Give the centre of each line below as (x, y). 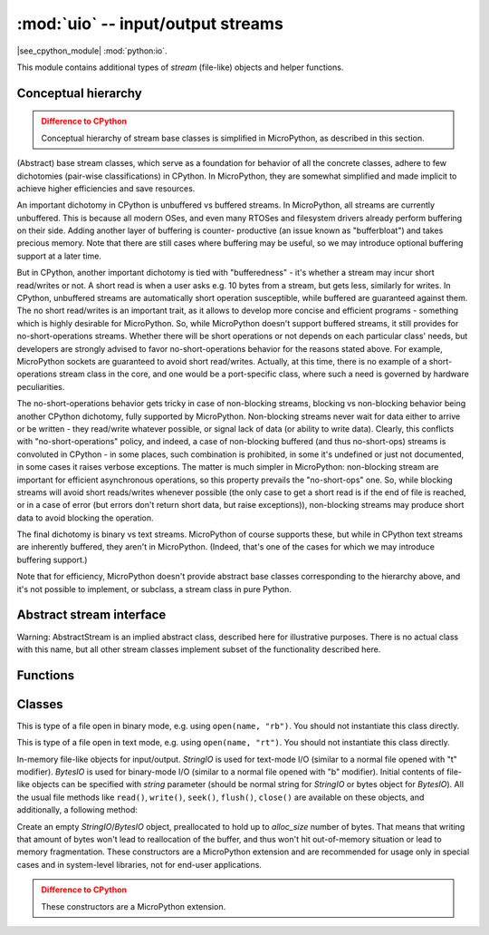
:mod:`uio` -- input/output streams (150, 24)
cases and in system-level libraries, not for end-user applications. (139, 864)
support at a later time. (59, 256)
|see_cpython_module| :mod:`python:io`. (92, 51)
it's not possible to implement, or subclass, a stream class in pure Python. (154, 589)
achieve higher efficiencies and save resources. (106, 188)
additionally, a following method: (77, 810)
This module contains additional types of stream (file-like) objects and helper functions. (180, 67)
